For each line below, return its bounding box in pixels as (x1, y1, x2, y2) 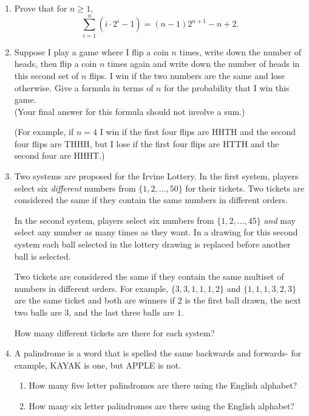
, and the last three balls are (69, 306, 175, 318)
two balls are (14, 306, 62, 318)
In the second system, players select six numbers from (14, 213, 214, 226)
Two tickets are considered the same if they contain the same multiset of (14, 270, 284, 283)
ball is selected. (14, 249, 71, 262)
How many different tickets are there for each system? (14, 326, 215, 339)
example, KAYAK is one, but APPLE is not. (14, 358, 182, 371)
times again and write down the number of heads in (107, 57, 300, 70)
